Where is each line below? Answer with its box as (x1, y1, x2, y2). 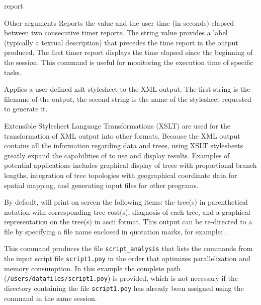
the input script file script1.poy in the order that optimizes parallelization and (4, 253, 250, 264)
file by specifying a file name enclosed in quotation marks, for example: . (4, 226, 227, 236)
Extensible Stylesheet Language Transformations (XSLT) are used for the (4, 120, 230, 131)
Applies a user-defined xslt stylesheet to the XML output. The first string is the (4, 84, 250, 94)
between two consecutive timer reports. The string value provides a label (4, 27, 228, 38)
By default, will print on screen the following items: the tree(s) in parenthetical (4, 197, 248, 207)
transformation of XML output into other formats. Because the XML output (4, 130, 240, 141)
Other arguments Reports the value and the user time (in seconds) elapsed (4, 17, 234, 28)
